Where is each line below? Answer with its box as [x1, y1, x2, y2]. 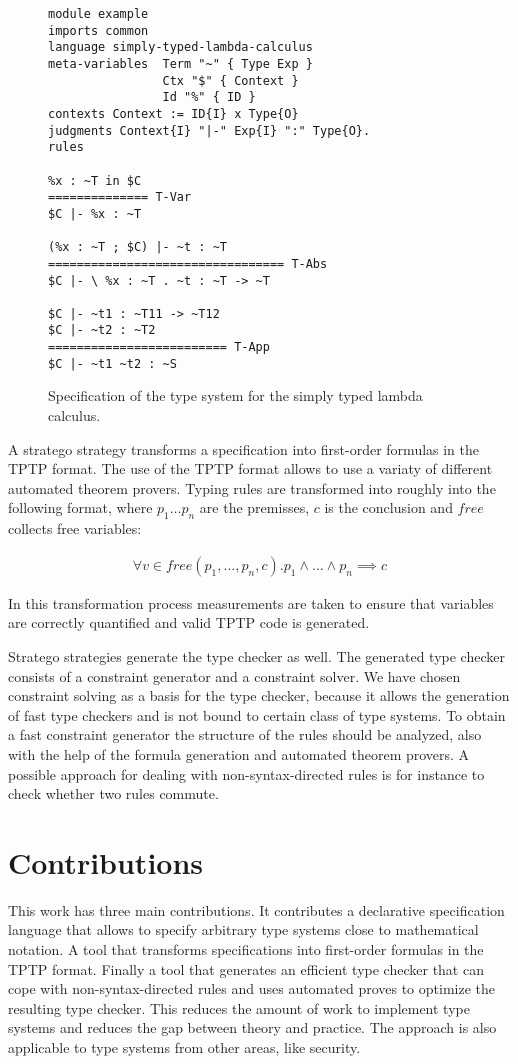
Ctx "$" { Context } [162, 73, 299, 88]
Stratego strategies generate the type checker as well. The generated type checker [8, 646, 505, 667]
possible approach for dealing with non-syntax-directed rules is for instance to [8, 763, 485, 784]
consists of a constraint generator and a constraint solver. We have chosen [8, 665, 461, 686]
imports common [48, 23, 149, 38]
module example [48, 7, 149, 21]
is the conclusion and [324, 497, 453, 518]
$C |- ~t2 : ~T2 [48, 323, 156, 338]
